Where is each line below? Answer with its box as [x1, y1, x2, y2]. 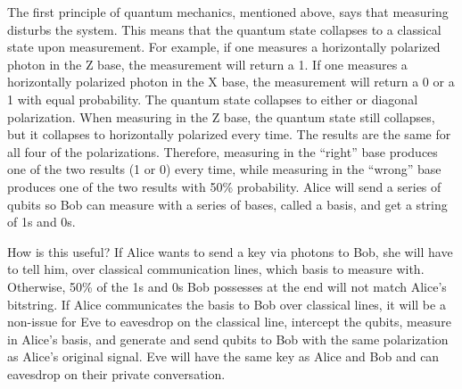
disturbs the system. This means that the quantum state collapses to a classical [7, 20, 441, 38]
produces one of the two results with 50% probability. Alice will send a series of [7, 177, 441, 195]
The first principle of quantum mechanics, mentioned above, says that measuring [7, 3, 449, 21]
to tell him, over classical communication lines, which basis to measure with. [7, 260, 425, 278]
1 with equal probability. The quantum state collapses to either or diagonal [7, 89, 418, 108]
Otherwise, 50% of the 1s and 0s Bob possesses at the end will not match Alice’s [7, 277, 447, 295]
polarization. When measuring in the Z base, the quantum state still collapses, [7, 107, 435, 126]
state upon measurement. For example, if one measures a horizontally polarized [7, 37, 441, 56]
